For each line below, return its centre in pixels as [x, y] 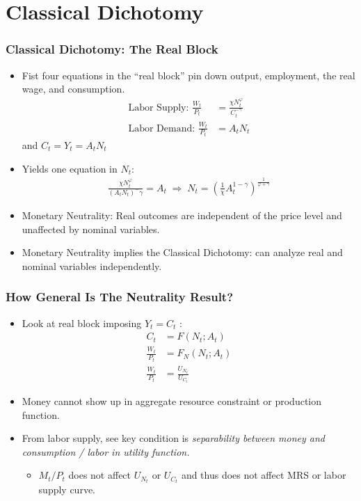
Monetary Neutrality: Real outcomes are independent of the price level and [182, 215]
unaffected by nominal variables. [91, 229]
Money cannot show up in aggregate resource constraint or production [172, 401]
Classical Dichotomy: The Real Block [112, 49]
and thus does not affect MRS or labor [264, 475]
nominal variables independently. [92, 265]
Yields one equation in [70, 168]
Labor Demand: [162, 128]
